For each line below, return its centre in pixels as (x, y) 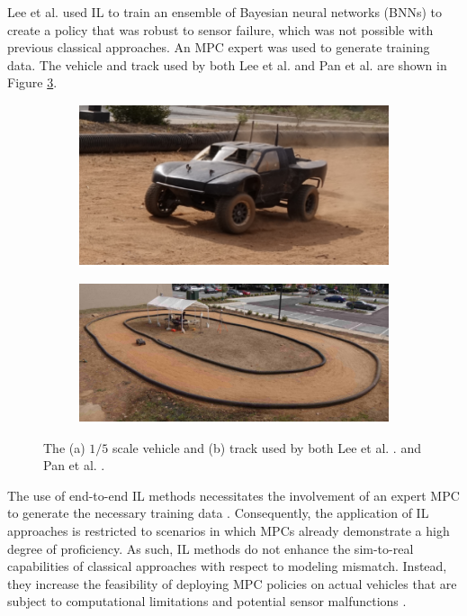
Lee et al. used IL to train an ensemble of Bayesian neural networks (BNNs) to (225, 12)
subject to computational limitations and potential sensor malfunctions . (207, 601)
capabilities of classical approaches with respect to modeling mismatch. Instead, (227, 566)
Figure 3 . (32, 82)
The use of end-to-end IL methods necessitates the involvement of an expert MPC (233, 495)
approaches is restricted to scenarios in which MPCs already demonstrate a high (229, 531)
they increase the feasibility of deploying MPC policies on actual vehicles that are (232, 583)
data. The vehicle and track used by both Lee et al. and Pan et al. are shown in (227, 64)
